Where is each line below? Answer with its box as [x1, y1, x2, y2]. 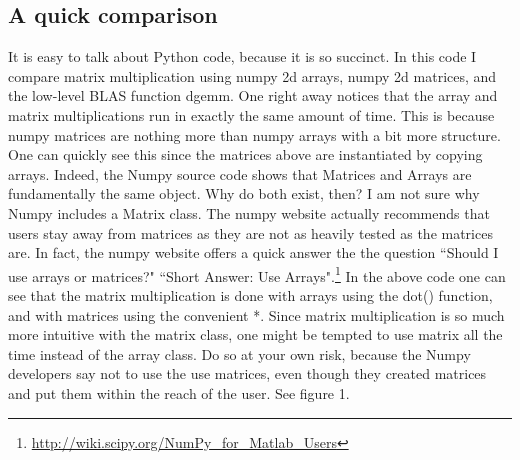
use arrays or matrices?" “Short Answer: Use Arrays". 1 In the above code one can [8, 262, 506, 286]
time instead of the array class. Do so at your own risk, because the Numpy [8, 343, 471, 364]
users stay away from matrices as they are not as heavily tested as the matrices [8, 222, 493, 243]
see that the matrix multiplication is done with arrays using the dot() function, [8, 284, 493, 305]
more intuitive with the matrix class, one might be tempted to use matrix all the [8, 324, 503, 345]
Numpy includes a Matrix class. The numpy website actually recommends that [8, 202, 490, 223]
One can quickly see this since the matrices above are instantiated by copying [8, 144, 483, 165]
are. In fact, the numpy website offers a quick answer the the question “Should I [8, 242, 499, 263]
